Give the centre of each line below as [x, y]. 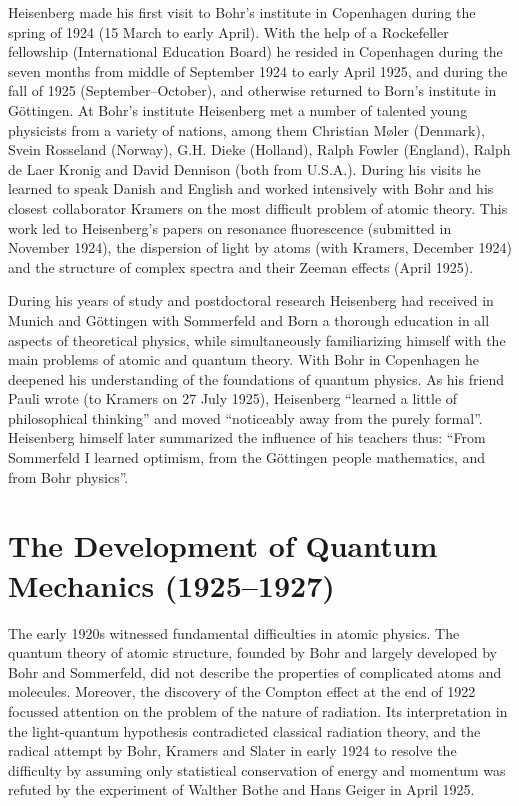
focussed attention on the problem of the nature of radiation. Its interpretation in [258, 710]
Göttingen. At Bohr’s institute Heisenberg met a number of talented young [238, 109]
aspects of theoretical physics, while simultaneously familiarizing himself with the [257, 339]
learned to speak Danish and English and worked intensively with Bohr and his [251, 188]
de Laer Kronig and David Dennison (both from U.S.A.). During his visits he [244, 168]
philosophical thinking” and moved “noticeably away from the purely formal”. [245, 417]
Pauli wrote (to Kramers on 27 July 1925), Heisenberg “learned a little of [233, 398]
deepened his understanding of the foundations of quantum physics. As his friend [256, 378]
